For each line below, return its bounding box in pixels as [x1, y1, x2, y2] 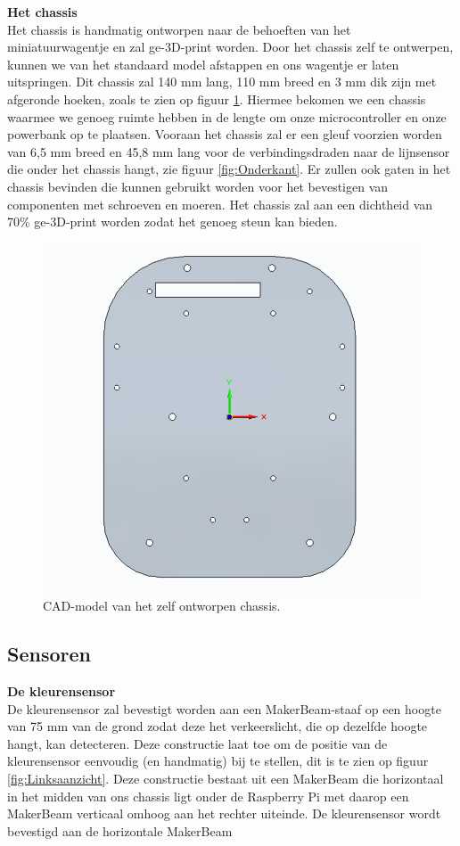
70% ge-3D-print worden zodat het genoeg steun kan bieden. [7, 212, 338, 231]
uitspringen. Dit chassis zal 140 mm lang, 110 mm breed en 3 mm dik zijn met [7, 72, 437, 91]
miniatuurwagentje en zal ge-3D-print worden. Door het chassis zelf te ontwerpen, [7, 37, 454, 56]
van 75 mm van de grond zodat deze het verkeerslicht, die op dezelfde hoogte [7, 717, 428, 735]
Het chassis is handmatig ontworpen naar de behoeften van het [7, 20, 351, 38]
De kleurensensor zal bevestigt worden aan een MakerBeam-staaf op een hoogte [7, 699, 441, 718]
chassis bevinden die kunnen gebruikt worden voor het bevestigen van [7, 177, 389, 195]
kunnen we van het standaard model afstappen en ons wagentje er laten [7, 54, 399, 73]
